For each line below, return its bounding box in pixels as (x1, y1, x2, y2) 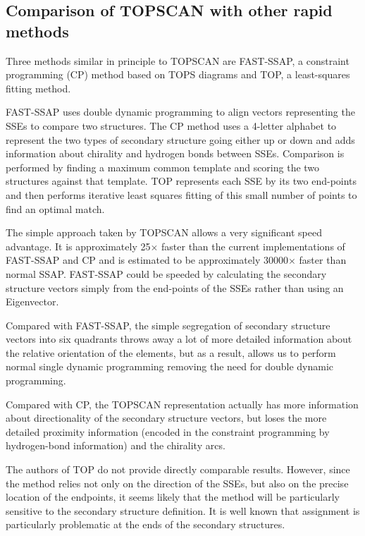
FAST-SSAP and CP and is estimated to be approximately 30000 (6, 252, 288, 267)
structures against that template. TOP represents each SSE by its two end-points (6, 173, 357, 188)
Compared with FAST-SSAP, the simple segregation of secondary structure (6, 317, 330, 332)
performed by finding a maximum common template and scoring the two (6, 159, 320, 174)
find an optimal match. (6, 201, 105, 216)
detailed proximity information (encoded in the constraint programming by (6, 424, 330, 439)
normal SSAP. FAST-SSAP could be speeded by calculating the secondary (6, 266, 327, 281)
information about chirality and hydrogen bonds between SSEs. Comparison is (6, 146, 345, 161)
